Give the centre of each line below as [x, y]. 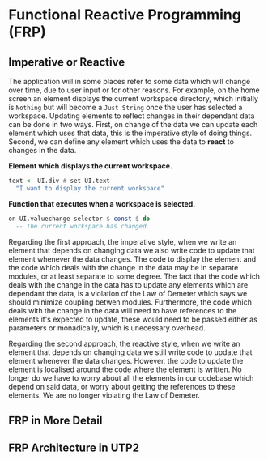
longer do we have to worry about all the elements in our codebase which [131, 377]
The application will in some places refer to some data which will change [130, 81]
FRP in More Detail [55, 420]
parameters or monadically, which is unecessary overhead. [107, 328]
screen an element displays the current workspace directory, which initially [134, 98]
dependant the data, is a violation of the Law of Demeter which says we [128, 293]
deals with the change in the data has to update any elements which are [128, 284]
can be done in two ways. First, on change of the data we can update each [133, 124]
